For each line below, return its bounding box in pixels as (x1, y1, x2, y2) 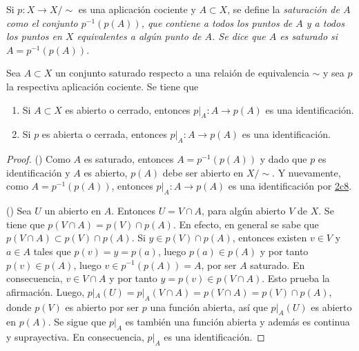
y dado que (260, 152, 307, 166)
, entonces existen (232, 230, 307, 245)
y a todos (306, 15, 345, 30)
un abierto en (44, 203, 101, 218)
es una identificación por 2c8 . (228, 179, 352, 193)
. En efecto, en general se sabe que (173, 217, 319, 231)
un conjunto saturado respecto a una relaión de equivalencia (55, 66, 309, 80)
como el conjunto (6, 15, 78, 30)
